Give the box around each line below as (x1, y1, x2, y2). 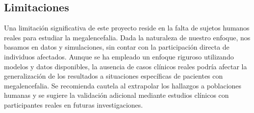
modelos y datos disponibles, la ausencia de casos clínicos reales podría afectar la (4, 61, 247, 71)
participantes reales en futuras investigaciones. (4, 99, 143, 110)
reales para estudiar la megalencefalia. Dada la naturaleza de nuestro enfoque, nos (4, 32, 251, 42)
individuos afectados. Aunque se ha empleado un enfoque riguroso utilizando (4, 51, 234, 61)
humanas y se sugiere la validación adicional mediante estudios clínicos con (4, 90, 229, 100)
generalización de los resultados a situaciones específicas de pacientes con (4, 71, 223, 81)
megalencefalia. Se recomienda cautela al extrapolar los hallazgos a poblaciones (4, 80, 242, 90)
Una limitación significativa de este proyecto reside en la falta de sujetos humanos (4, 23, 250, 33)
